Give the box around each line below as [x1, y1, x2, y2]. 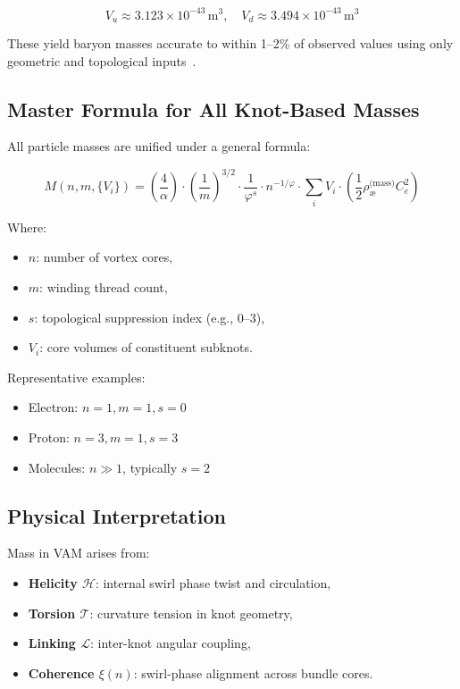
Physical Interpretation [7, 501, 226, 529]
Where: [7, 217, 46, 236]
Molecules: [28, 458, 86, 476]
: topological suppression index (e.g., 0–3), [34, 307, 265, 326]
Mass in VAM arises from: [7, 543, 150, 562]
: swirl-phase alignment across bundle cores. [133, 663, 373, 682]
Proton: [28, 427, 70, 446]
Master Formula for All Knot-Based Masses [7, 95, 420, 122]
